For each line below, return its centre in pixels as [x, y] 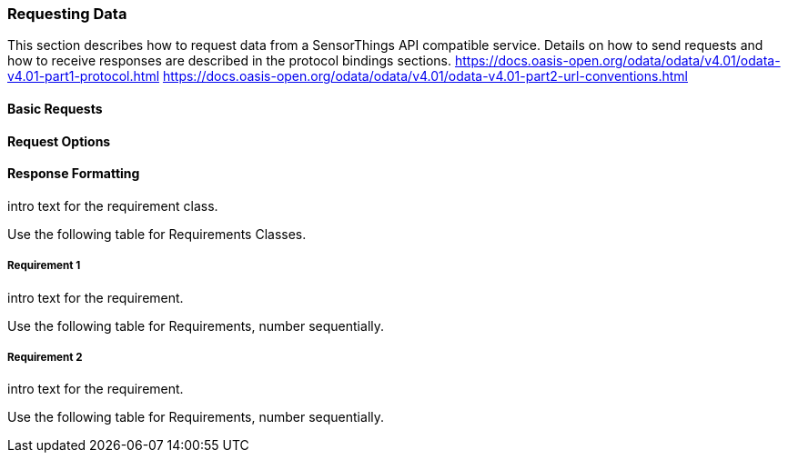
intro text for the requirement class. [113, 205]
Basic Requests [55, 108]
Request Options [59, 141]
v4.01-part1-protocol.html [84, 76]
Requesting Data [67, 14]
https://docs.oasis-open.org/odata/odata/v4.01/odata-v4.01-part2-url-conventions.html [425, 76]
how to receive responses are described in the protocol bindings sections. [230, 61]
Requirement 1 [44, 266]
